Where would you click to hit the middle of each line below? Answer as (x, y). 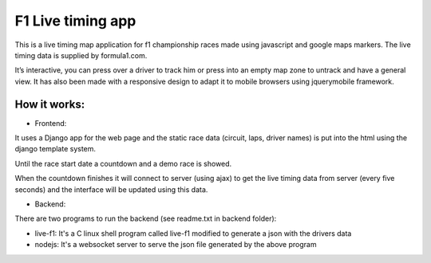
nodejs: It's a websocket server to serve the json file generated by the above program (176, 245)
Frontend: (51, 123)
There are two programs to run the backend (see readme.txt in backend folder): (146, 218)
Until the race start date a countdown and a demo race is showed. (123, 163)
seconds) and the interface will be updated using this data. (111, 189)
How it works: (50, 104)
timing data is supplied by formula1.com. (81, 55)
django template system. (55, 149)
